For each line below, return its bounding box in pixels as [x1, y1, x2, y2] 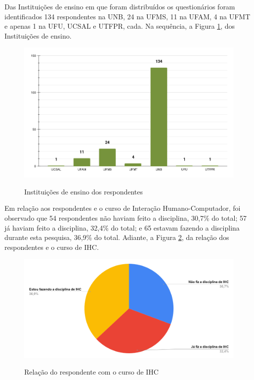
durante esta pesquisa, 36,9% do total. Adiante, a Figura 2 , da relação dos [4, 232, 229, 242]
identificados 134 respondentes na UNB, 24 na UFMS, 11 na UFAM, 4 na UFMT [4, 11, 251, 21]
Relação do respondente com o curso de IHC [24, 367, 159, 377]
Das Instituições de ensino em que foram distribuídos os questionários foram [4, 1, 235, 11]
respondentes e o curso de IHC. [4, 241, 99, 252]
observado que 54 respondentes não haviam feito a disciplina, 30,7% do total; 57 [4, 212, 247, 223]
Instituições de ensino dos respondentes [24, 186, 143, 196]
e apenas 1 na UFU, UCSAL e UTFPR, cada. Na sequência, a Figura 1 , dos [4, 21, 235, 31]
